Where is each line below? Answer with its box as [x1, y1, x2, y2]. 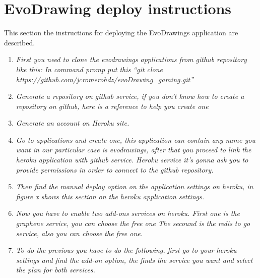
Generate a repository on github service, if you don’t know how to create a [16, 91, 244, 101]
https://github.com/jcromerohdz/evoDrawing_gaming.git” [16, 74, 193, 84]
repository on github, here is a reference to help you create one [16, 100, 209, 111]
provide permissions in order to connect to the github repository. [16, 164, 214, 175]
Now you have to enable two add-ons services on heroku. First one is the [16, 208, 240, 218]
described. [4, 37, 35, 47]
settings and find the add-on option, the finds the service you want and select [16, 254, 253, 265]
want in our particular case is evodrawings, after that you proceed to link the [16, 144, 251, 155]
